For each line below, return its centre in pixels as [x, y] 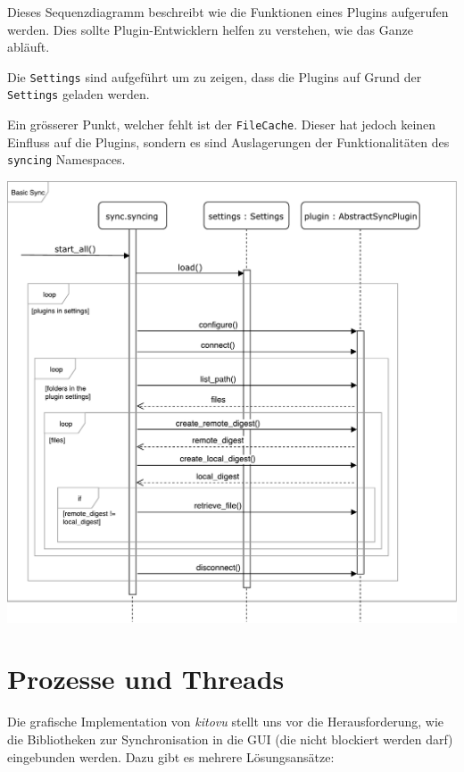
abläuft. [29, 47]
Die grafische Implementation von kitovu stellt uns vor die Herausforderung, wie [226, 722]
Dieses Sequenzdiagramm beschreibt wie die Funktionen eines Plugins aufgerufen [228, 12]
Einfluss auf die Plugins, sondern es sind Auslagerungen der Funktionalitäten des [228, 141]
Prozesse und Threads [146, 679]
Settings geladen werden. [79, 94]
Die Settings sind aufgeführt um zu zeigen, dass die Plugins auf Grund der [215, 76]
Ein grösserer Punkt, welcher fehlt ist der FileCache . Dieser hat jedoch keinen [222, 125]
